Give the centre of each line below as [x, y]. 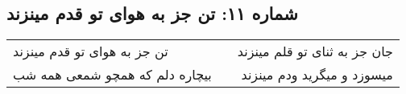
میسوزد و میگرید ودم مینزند [317, 75]
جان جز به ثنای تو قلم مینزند [315, 51]
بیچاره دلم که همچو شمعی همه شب [112, 75]
